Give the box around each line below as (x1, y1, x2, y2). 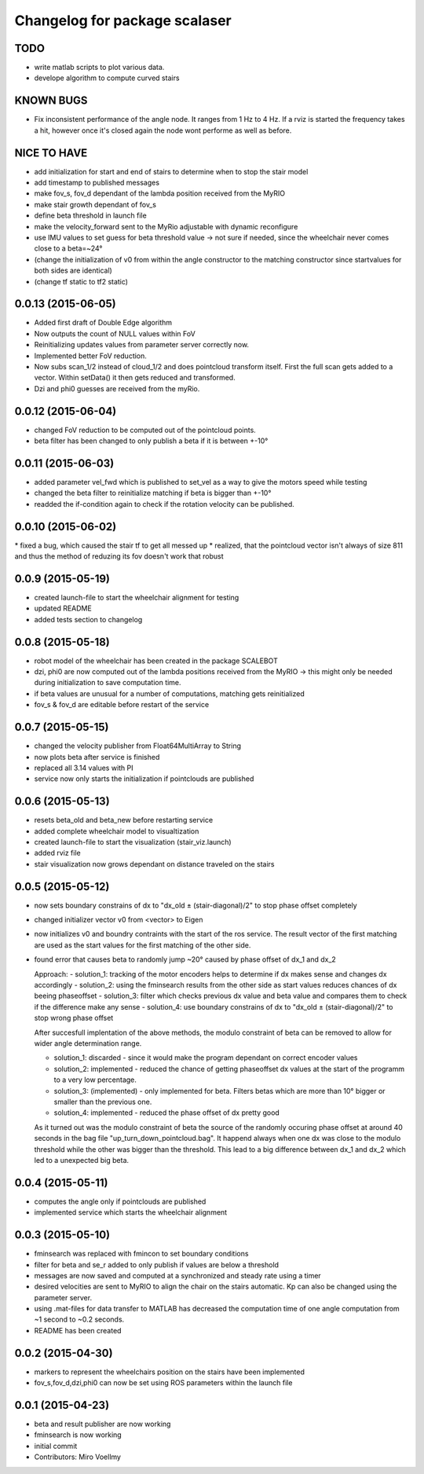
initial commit (34, 1441, 78, 1450)
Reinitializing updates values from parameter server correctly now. (34, 340, 250, 350)
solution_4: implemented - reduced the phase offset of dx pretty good (53, 1108, 280, 1117)
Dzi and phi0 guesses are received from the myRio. (34, 383, 200, 393)
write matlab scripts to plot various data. (34, 63, 165, 72)
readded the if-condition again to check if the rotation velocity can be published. (34, 499, 294, 508)
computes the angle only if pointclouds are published (34, 1197, 207, 1206)
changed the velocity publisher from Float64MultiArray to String (34, 741, 241, 750)
